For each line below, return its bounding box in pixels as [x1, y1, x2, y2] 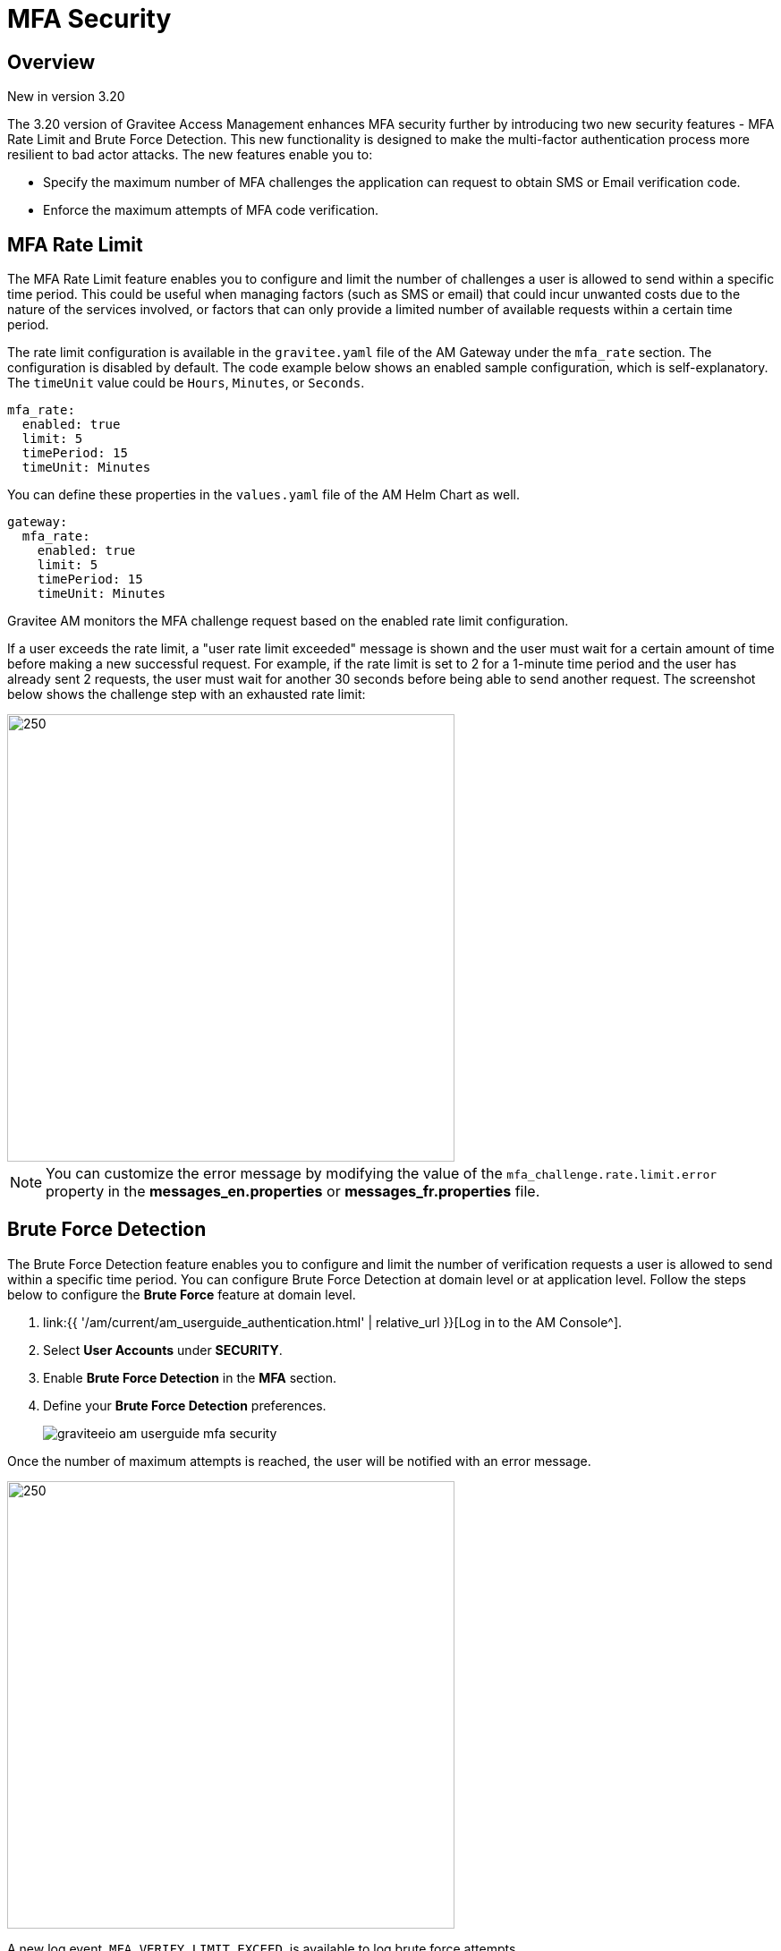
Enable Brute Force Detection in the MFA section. [43, 1369, 336, 1385]
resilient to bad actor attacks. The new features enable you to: [7, 147, 373, 163]
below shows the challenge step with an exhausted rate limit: [7, 686, 366, 703]
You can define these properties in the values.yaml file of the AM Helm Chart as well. [7, 487, 521, 503]
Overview [7, 50, 96, 73]
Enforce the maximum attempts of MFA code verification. [43, 202, 379, 218]
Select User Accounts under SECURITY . [43, 1342, 283, 1358]
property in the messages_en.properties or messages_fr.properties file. [46, 1182, 540, 1201]
